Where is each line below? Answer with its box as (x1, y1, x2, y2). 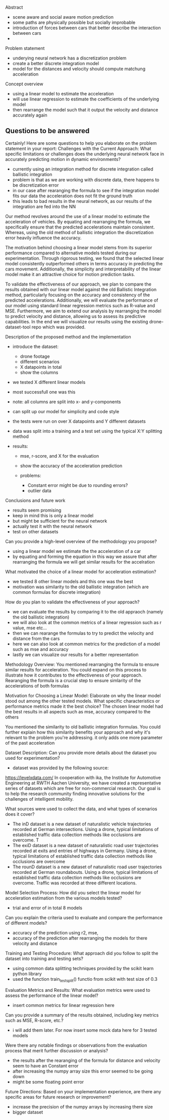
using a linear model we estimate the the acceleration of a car (12, 548, 141, 554)
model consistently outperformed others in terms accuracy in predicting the (5, 260, 163, 266)
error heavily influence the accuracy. (5, 235, 82, 241)
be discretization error (12, 182, 59, 188)
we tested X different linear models (12, 379, 86, 385)
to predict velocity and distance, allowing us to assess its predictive (5, 313, 146, 319)
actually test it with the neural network (12, 523, 92, 529)
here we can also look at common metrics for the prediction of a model (12, 641, 160, 647)
